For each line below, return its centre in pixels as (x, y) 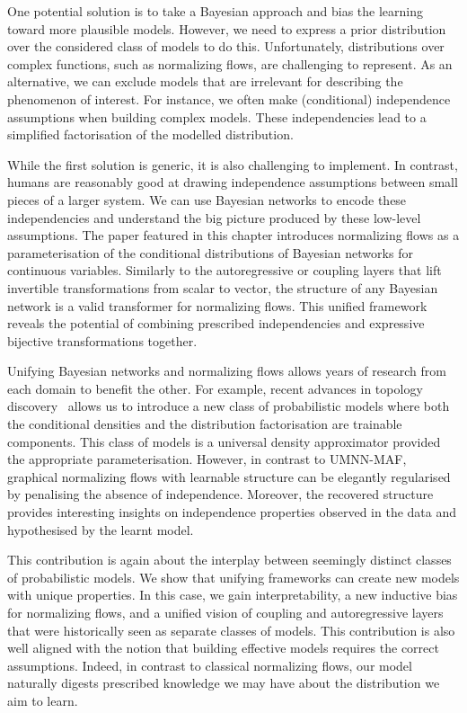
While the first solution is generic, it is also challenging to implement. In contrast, (233, 164)
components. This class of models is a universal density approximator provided (224, 441)
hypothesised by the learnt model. (101, 529)
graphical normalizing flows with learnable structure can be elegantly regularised (229, 476)
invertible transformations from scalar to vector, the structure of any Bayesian (223, 287)
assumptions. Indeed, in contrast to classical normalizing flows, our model (210, 665)
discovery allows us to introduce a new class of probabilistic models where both (229, 406)
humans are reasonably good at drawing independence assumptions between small (233, 182)
